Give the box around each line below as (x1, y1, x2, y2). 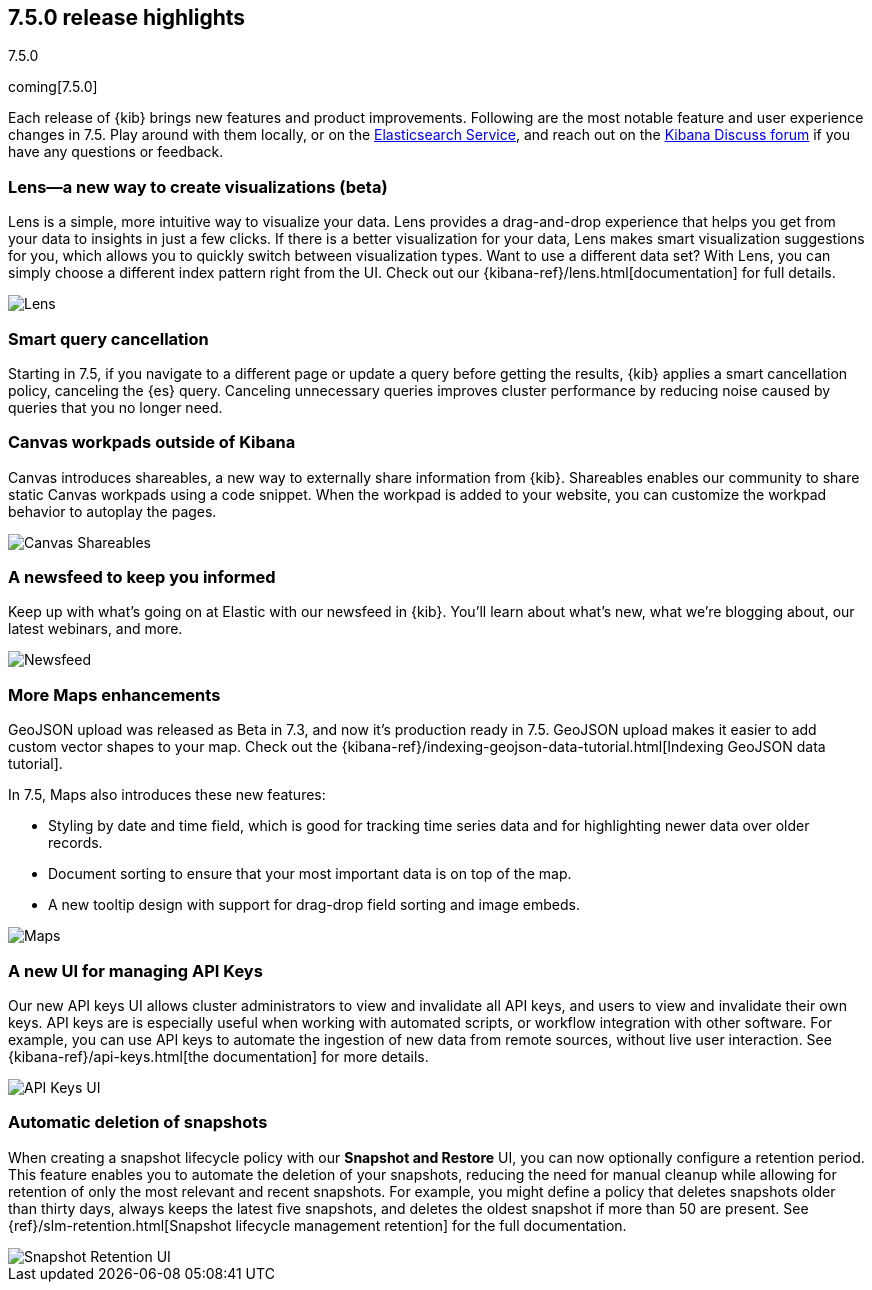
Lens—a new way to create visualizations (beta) (8, 176, 388, 197)
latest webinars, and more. (8, 620, 183, 638)
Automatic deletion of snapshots (8, 1112, 268, 1133)
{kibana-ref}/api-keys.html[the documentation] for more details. (8, 1047, 429, 1065)
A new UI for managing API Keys (8, 960, 263, 981)
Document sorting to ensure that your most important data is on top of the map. (48, 865, 572, 883)
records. (48, 834, 103, 852)
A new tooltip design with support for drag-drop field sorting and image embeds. (48, 896, 580, 914)
